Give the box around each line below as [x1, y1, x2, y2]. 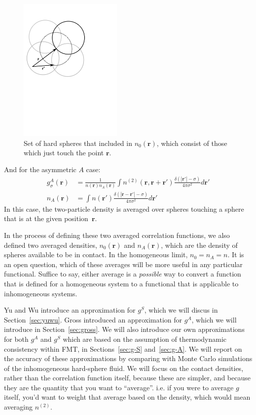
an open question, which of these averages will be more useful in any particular [4, 259, 243, 269]
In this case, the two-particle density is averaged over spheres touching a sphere [4, 203, 244, 214]
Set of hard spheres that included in [24, 138, 132, 148]
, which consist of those [156, 138, 227, 148]
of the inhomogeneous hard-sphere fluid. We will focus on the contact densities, [4, 363, 244, 373]
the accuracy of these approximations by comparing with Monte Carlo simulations [4, 353, 253, 364]
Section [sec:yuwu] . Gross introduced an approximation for [4, 314, 183, 324]
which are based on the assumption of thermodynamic [63, 333, 227, 344]
